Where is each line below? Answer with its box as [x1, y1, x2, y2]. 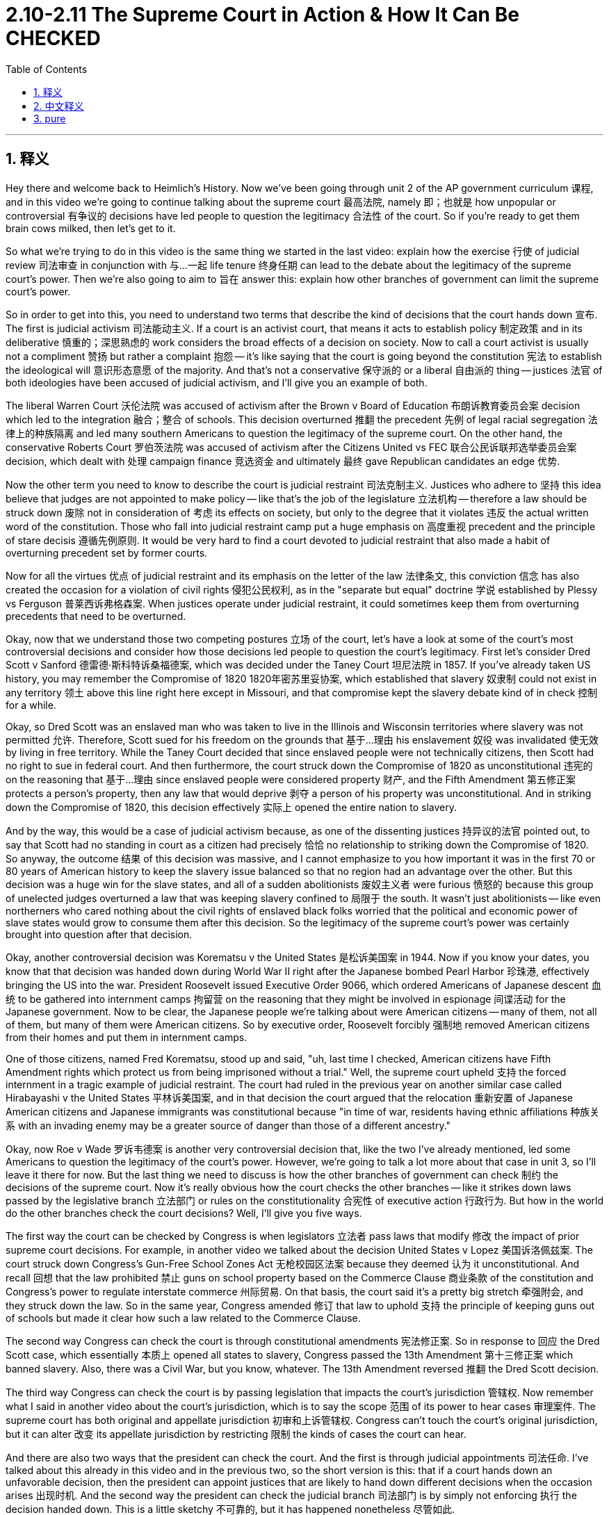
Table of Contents [6, 63, 88, 75]
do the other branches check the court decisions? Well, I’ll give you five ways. [6, 1206, 362, 1219]
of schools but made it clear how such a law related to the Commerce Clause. [6, 1311, 361, 1324]
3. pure [33, 112, 66, 124]
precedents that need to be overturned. [6, 609, 186, 622]
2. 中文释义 [33, 99, 84, 112]
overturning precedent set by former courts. [6, 546, 208, 559]
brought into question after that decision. [6, 928, 193, 940]
